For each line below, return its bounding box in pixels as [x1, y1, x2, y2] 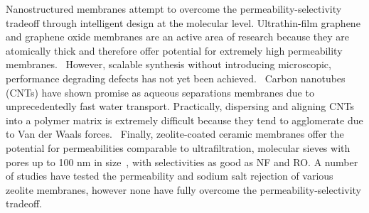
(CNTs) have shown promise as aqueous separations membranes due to [6, 84, 314, 99]
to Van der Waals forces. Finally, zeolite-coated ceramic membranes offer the [6, 126, 344, 141]
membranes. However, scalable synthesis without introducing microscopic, [6, 57, 331, 72]
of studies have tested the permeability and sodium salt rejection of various [6, 168, 333, 183]
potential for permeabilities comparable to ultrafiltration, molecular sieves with [6, 140, 351, 155]
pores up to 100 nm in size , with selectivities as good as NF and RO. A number [6, 154, 358, 169]
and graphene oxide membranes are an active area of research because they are [6, 29, 350, 44]
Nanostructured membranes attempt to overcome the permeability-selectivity [6, 1, 342, 16]
